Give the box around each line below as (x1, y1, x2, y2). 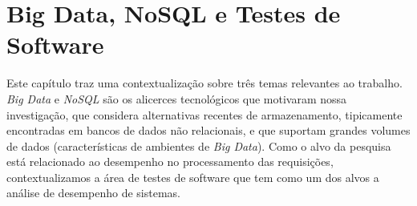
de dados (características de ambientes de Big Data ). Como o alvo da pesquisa (6, 137, 391, 154)
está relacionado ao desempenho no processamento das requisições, (6, 153, 334, 170)
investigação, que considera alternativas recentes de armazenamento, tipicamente (6, 106, 403, 123)
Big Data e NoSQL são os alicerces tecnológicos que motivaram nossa (6, 90, 347, 107)
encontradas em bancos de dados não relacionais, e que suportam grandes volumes (6, 122, 411, 139)
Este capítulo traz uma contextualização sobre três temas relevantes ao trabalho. (6, 75, 403, 91)
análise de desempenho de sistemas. (6, 184, 180, 201)
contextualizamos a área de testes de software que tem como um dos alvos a (6, 168, 379, 185)
